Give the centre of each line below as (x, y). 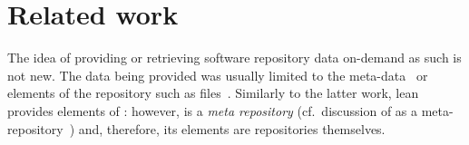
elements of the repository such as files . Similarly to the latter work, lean (213, 93)
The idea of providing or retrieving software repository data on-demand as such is (234, 58)
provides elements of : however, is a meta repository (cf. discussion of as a (213, 110)
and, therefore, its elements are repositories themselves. (232, 128)
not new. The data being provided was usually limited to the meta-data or (218, 75)
